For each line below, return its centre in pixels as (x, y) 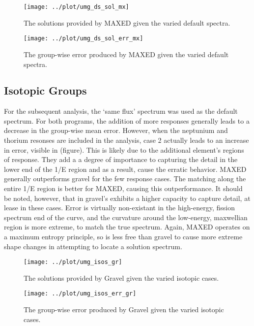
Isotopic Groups (45, 90)
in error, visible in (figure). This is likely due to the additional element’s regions (124, 149)
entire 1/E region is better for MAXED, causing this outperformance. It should (123, 188)
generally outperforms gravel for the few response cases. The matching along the (125, 179)
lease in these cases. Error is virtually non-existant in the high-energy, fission (120, 208)
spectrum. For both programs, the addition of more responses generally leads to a (127, 120)
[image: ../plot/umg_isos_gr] (73, 262)
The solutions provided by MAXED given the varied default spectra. (127, 22)
